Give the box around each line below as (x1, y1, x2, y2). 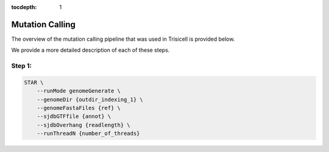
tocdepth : (11, 4, 37, 10)
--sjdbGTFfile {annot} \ (37, 113, 111, 120)
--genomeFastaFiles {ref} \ (37, 105, 121, 112)
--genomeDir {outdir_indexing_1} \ (37, 96, 143, 103)
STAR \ (24, 79, 44, 86)
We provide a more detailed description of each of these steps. (11, 46, 170, 54)
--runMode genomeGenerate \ (37, 88, 121, 94)
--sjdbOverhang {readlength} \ (37, 122, 130, 128)
